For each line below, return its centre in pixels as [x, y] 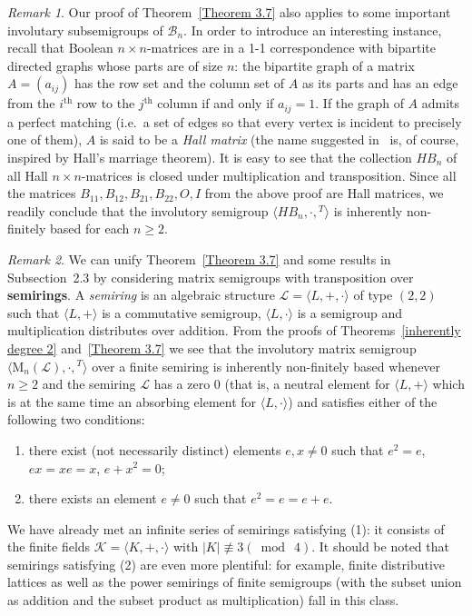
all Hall [28, 175]
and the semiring [89, 384]
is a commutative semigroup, [182, 312]
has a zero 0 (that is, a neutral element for [272, 384]
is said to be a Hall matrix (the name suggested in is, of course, [279, 139]
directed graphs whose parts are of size [115, 65]
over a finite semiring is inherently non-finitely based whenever [266, 366]
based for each [90, 229]
